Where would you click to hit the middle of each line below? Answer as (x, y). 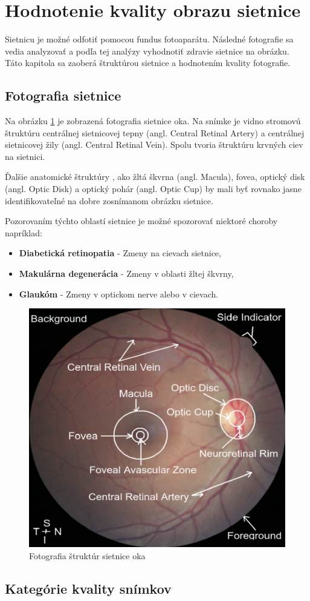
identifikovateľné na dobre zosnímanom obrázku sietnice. (109, 200)
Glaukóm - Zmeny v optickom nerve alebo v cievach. (119, 294)
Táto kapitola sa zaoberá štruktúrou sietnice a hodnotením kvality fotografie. (148, 63)
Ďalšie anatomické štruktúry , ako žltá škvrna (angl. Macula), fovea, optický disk (155, 177)
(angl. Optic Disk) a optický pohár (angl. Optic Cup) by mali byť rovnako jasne (153, 189)
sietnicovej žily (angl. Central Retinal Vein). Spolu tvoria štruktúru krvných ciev (154, 144)
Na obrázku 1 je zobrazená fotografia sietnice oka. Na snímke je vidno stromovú (153, 121)
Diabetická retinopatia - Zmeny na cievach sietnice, (120, 253)
